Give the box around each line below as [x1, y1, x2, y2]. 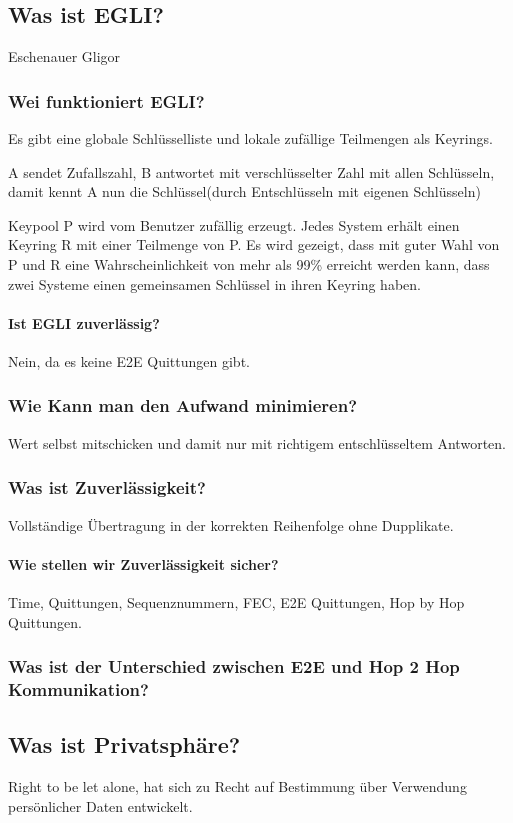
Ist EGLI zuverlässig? [8, 312, 160, 333]
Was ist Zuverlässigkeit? [8, 475, 206, 500]
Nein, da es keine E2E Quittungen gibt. [8, 350, 250, 371]
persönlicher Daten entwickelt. [8, 795, 193, 816]
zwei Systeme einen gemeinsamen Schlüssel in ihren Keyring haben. [8, 273, 421, 294]
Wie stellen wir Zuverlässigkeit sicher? [8, 553, 279, 574]
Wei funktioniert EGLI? [8, 88, 205, 113]
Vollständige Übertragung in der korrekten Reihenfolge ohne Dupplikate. [8, 514, 454, 535]
